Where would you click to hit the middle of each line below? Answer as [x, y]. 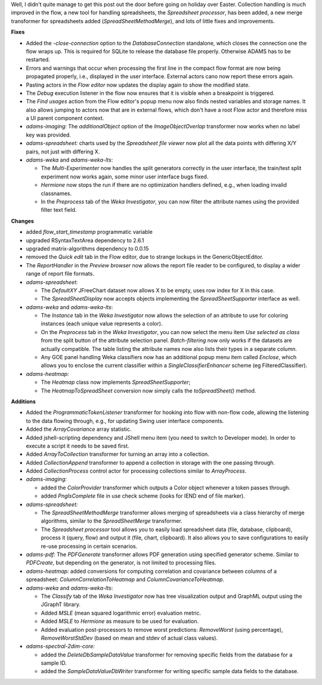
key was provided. [49, 135]
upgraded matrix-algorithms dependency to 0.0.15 [87, 248]
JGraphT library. [61, 604]
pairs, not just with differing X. [63, 152]
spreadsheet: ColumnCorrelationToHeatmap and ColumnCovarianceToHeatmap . [125, 579]
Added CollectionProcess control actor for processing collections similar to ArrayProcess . [136, 471]
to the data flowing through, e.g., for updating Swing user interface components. [125, 421]
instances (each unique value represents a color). [102, 324]
